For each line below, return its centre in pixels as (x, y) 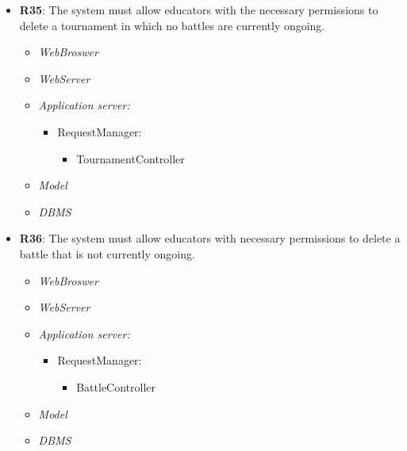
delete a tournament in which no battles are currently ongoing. (172, 25)
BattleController (116, 386)
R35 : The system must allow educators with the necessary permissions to (199, 10)
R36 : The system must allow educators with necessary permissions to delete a (210, 238)
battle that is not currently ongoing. (107, 253)
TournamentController (131, 158)
